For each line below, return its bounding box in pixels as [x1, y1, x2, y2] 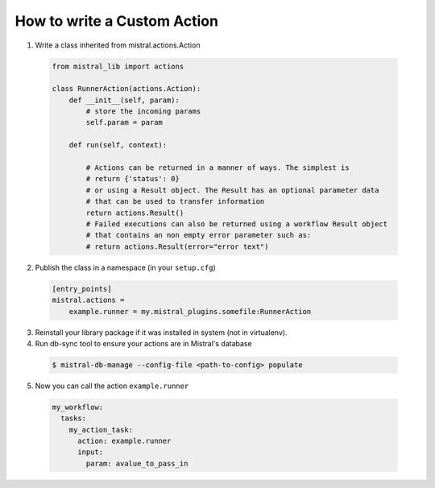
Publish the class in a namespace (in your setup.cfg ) [35, 263, 217, 272]
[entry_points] [52, 284, 112, 293]
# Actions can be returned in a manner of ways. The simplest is [85, 163, 350, 172]
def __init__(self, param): [68, 95, 180, 105]
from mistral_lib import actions [52, 61, 184, 71]
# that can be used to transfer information [85, 197, 265, 206]
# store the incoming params [85, 107, 201, 116]
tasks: [60, 414, 87, 423]
